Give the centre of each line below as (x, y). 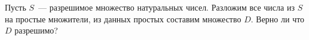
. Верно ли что (278, 19)
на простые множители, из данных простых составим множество (123, 19)
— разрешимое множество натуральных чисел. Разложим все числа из (166, 7)
